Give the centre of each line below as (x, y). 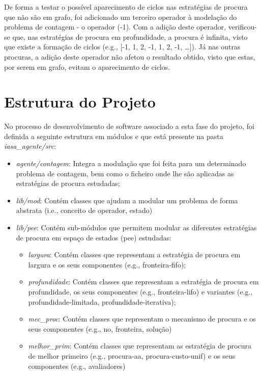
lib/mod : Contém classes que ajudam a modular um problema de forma (127, 200)
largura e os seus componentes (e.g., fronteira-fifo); (107, 264)
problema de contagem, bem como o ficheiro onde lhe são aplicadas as (125, 173)
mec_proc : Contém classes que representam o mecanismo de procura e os (142, 319)
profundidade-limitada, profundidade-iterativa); (102, 301)
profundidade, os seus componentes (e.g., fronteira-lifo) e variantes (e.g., (140, 291)
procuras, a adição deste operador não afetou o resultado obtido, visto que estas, (130, 56)
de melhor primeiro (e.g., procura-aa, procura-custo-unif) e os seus (132, 355)
